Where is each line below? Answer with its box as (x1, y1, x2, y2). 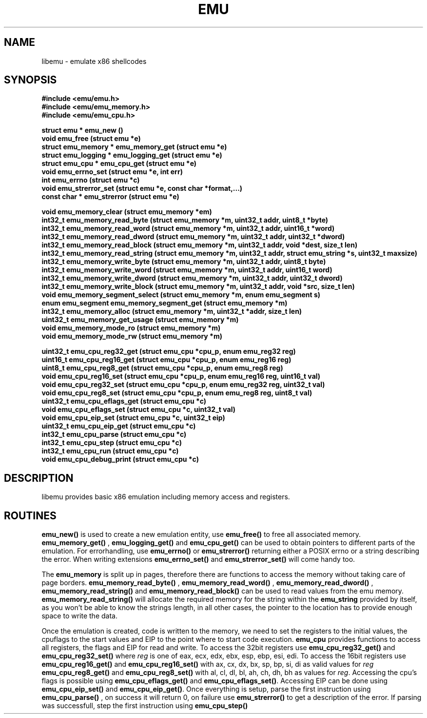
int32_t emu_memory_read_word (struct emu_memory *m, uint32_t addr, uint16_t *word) (41, 224, 335, 233)
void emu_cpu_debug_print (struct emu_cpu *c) (41, 455, 199, 464)
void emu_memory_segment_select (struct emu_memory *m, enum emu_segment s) (41, 290, 321, 299)
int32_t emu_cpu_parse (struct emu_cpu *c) (41, 430, 187, 439)
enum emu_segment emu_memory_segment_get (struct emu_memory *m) (41, 299, 288, 308)
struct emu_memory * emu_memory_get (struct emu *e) (41, 143, 227, 151)
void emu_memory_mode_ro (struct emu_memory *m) (41, 324, 221, 332)
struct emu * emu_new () (41, 126, 123, 135)
